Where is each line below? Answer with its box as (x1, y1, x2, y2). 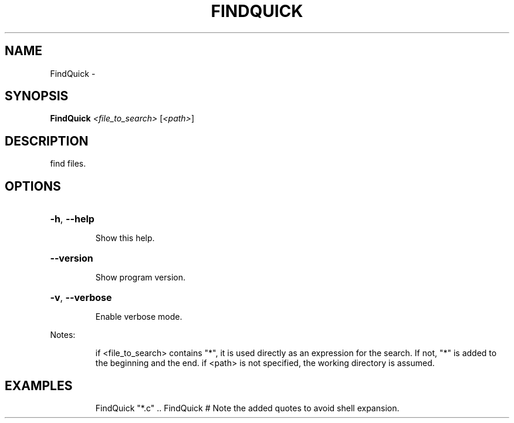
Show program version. (95, 272, 186, 283)
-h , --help (50, 213, 94, 225)
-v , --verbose (50, 292, 112, 304)
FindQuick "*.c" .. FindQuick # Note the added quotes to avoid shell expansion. (95, 402, 400, 413)
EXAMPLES (5, 378, 73, 393)
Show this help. (95, 233, 155, 243)
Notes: (50, 330, 76, 340)
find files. (50, 158, 86, 169)
